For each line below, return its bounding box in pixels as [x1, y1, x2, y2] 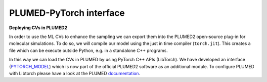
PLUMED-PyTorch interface [9, 7, 125, 18]
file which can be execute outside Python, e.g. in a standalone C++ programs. [9, 47, 168, 53]
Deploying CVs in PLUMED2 [9, 25, 68, 31]
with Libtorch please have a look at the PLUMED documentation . [9, 70, 140, 76]
